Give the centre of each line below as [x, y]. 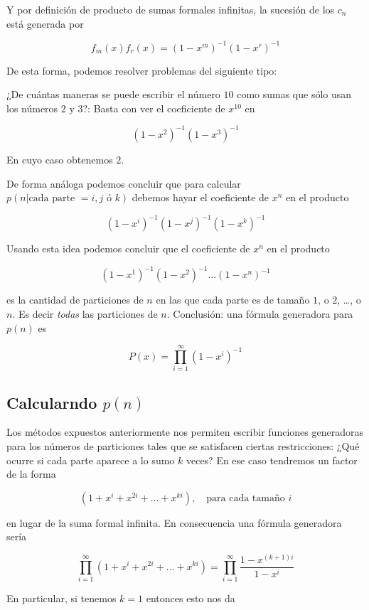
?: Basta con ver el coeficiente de [154, 108]
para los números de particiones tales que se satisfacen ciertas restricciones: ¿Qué [183, 446]
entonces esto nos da [191, 598]
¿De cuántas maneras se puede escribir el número [113, 94]
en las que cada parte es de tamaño [233, 300]
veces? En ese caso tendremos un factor [272, 460]
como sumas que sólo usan [294, 94]
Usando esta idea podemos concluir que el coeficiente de [128, 248]
